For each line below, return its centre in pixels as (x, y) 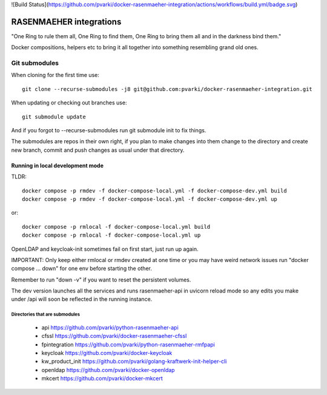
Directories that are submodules (46, 315)
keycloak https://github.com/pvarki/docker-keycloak (107, 353)
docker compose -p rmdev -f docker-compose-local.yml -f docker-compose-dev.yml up (150, 199)
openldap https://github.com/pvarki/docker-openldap (108, 370)
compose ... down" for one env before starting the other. (82, 268)
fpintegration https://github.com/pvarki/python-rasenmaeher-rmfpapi (128, 344)
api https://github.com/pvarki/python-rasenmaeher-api (110, 327)
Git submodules (35, 63)
